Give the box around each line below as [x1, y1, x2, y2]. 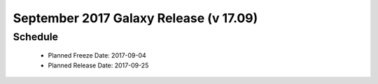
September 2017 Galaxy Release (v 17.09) [13, 10, 258, 26]
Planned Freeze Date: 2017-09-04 [48, 51, 146, 60]
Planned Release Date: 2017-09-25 [48, 61, 149, 69]
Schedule [13, 31, 59, 43]
